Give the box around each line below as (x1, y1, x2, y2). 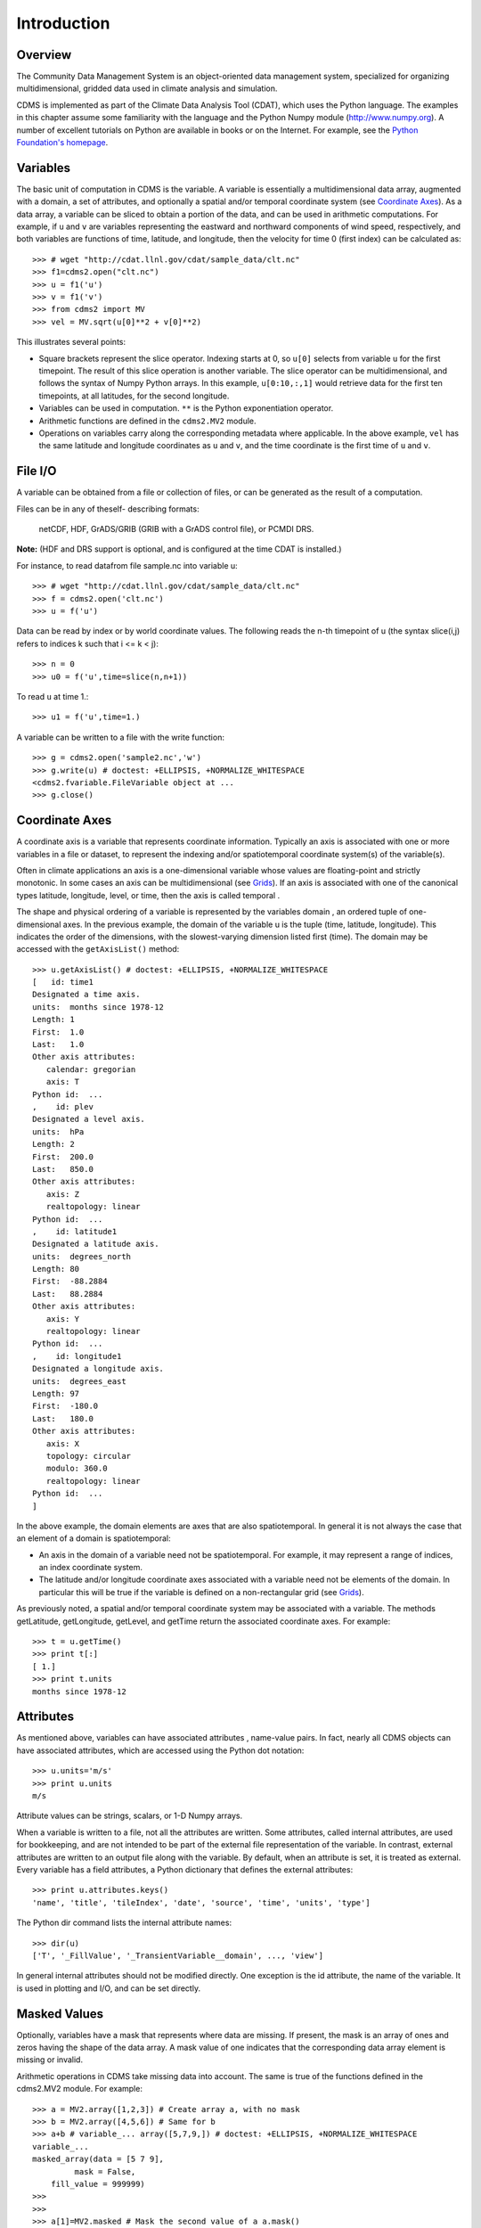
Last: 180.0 (32, 1413, 94, 1423)
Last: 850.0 (32, 1164, 94, 1174)
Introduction (16, 13, 110, 33)
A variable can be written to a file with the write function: (16, 732, 224, 742)
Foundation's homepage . (16, 137, 109, 148)
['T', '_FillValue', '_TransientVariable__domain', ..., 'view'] (32, 1950, 324, 1961)
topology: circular (45, 1451, 132, 1461)
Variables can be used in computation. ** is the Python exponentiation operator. (38, 403, 334, 414)
